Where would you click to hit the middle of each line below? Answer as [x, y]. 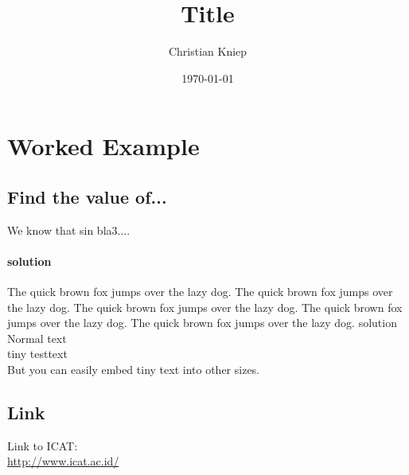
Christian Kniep [208, 51]
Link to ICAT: [43, 445]
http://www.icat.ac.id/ [63, 461]
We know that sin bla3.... [69, 230]
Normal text [37, 338]
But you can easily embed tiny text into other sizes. [134, 370]
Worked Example [103, 146]
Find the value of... [87, 196]
